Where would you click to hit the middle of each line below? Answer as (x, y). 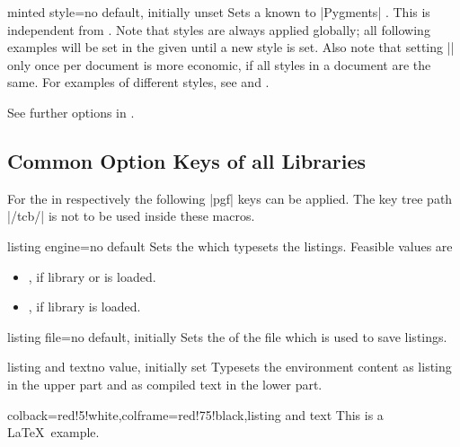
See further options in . (71, 112)
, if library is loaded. (84, 307)
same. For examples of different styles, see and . (138, 82)
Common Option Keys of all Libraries (187, 160)
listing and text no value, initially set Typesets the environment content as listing (230, 367)
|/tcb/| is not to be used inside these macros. (131, 216)
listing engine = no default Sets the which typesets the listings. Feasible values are (230, 245)
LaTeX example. (53, 432)
